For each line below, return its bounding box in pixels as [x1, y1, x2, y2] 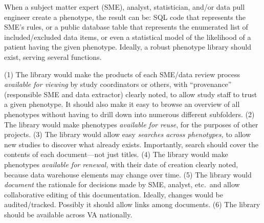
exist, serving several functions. [4, 51, 102, 62]
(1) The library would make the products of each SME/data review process [4, 69, 240, 79]
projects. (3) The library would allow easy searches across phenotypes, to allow [4, 129, 251, 140]
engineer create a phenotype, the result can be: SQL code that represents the [4, 11, 246, 22]
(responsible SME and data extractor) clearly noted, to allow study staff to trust [4, 88, 257, 99]
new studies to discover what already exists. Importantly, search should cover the [4, 139, 258, 149]
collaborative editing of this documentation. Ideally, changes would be [4, 189, 224, 199]
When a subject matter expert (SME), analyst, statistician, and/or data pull [4, 2, 245, 12]
